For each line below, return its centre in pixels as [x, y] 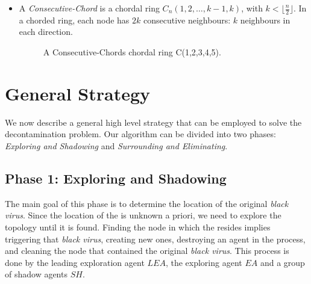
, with [252, 8]
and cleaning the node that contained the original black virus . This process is [147, 251]
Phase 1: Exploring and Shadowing [116, 178]
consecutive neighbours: [187, 20]
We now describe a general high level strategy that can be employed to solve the [153, 122]
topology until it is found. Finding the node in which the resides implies [138, 227]
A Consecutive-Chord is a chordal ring [89, 8]
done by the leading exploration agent [75, 262]
